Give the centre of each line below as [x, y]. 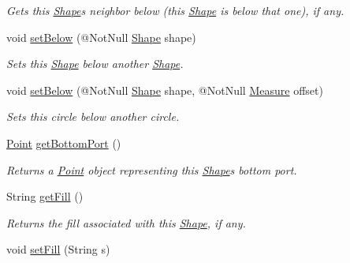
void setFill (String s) [58, 249]
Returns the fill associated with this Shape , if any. [126, 222]
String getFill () [45, 196]
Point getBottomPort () [64, 143]
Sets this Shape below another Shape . [95, 64]
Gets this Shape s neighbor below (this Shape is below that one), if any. [175, 10]
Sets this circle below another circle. [93, 116]
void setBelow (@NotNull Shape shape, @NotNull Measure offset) [165, 90]
